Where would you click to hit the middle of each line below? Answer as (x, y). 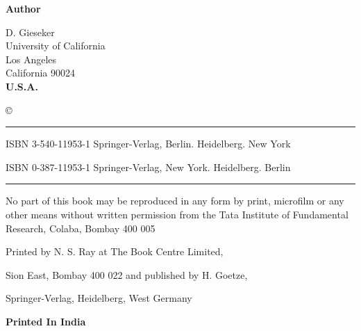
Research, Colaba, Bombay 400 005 (81, 228)
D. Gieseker (30, 32)
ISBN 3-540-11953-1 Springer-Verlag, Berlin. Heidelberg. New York (148, 144)
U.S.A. (22, 86)
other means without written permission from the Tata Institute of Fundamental (177, 214)
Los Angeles (31, 59)
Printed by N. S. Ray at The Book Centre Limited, (115, 251)
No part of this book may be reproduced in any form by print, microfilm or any (175, 201)
